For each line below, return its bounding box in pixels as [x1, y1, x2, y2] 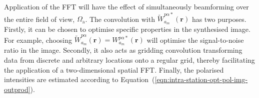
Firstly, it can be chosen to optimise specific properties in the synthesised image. [4, 24, 250, 34]
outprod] [4, 84, 30, 94]
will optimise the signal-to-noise [146, 34, 244, 45]
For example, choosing [4, 34, 72, 45]
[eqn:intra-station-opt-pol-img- [154, 74, 248, 85]
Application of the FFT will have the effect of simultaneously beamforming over [4, 1, 249, 11]
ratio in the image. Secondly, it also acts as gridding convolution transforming [4, 45, 242, 55]
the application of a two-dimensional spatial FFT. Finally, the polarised [4, 64, 224, 75]
